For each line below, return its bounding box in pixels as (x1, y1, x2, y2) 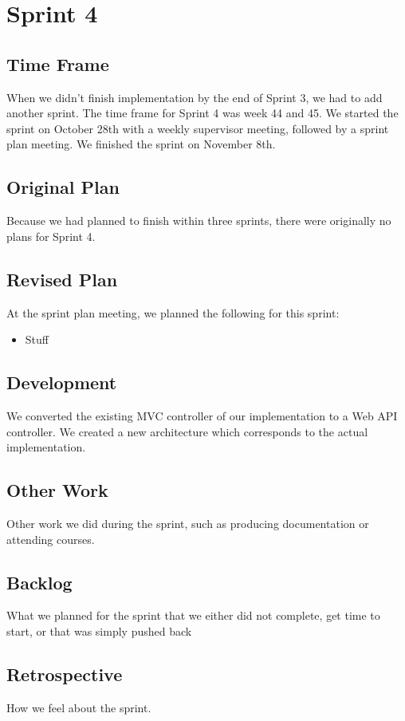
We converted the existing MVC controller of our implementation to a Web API (6, 407, 398, 424)
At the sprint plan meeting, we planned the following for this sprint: (6, 304, 340, 321)
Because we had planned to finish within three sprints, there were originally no (6, 212, 391, 229)
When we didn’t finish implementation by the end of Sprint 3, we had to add (6, 89, 383, 105)
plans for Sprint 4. (6, 227, 96, 244)
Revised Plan (6, 266, 118, 291)
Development (6, 370, 117, 395)
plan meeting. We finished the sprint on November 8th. (6, 136, 276, 152)
